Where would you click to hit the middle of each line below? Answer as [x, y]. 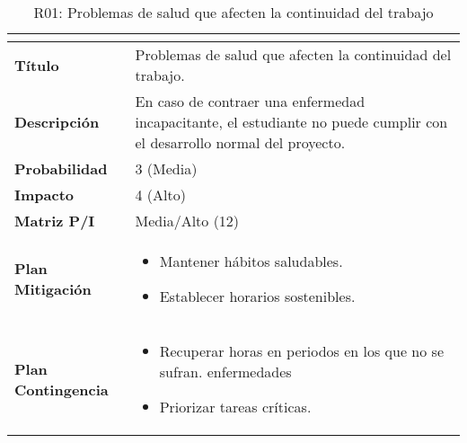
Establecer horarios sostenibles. [257, 296]
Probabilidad [61, 168]
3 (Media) [166, 168]
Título [37, 65]
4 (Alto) [160, 195]
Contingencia [62, 389]
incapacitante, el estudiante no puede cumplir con [291, 122]
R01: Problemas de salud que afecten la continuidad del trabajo [233, 12]
